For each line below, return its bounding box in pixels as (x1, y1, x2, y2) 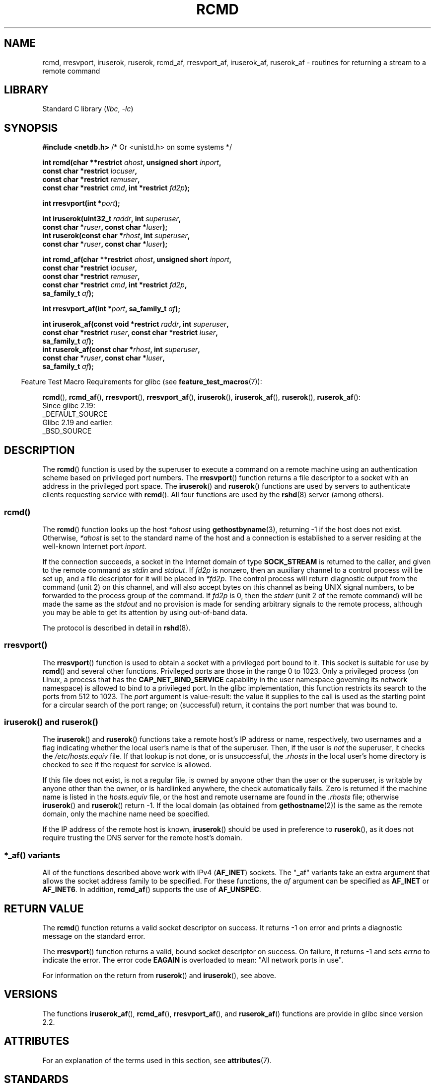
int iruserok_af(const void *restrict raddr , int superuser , (42, 320, 229, 329)
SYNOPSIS (4, 121, 58, 134)
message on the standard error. (42, 931, 145, 940)
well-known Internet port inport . (42, 541, 146, 550)
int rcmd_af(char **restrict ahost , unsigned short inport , (42, 255, 232, 264)
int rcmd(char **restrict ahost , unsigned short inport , (42, 158, 221, 167)
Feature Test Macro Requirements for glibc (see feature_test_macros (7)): (21, 377, 262, 386)
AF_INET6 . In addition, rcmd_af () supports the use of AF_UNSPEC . (42, 885, 261, 894)
